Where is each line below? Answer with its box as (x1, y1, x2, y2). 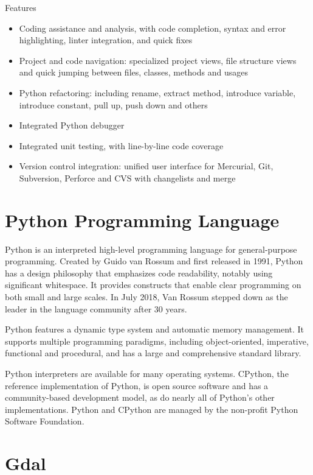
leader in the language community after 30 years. (5, 302, 187, 315)
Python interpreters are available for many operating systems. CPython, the (5, 367, 289, 379)
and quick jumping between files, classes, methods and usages (19, 66, 248, 79)
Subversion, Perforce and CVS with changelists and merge (19, 171, 236, 184)
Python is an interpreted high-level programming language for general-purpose (5, 242, 297, 255)
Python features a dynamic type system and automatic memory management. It (5, 323, 304, 336)
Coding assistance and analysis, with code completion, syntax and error (19, 21, 286, 34)
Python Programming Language (5, 207, 280, 232)
